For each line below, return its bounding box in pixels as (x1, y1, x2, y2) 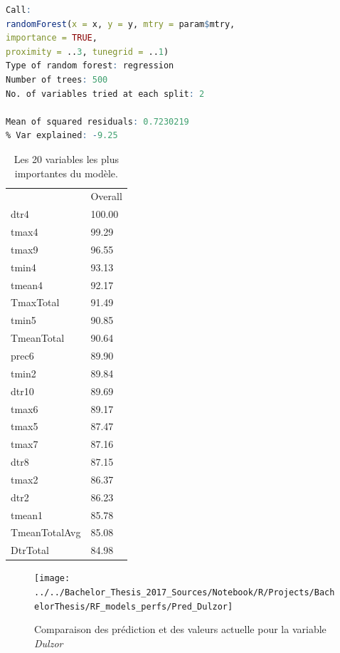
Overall (90, 189, 122, 204)
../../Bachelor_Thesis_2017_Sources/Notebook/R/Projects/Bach (34, 587, 335, 597)
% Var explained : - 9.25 (6, 130, 118, 141)
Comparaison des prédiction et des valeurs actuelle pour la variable (34, 622, 326, 637)
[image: (34, 573, 70, 584)
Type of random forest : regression (6, 61, 174, 71)
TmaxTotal (11, 295, 60, 310)
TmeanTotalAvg (11, 525, 81, 540)
